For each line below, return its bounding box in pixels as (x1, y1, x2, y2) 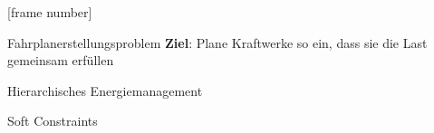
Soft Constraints (7, 111, 98, 130)
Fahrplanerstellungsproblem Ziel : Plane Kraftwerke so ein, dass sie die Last (7, 33, 428, 52)
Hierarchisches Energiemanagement (7, 81, 203, 100)
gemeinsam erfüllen (7, 51, 114, 70)
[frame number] (7, 3, 92, 21)
